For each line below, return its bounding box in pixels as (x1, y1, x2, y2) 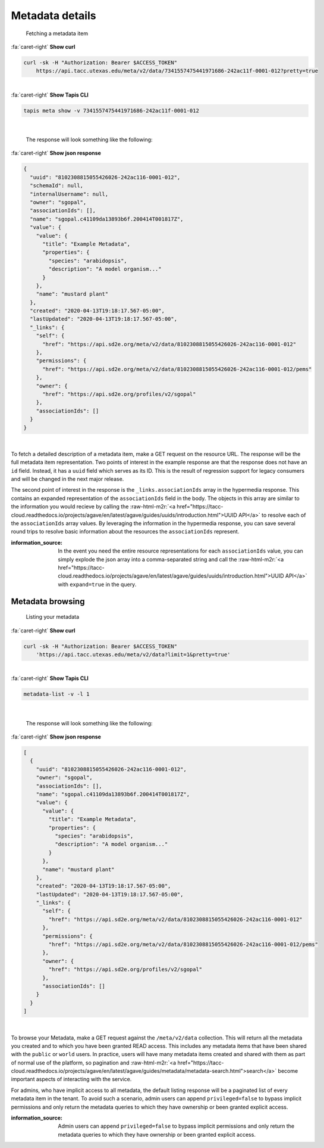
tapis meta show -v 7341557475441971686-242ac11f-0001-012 (23, 107, 199, 114)
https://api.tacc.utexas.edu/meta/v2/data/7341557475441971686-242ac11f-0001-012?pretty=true (36, 67, 318, 75)
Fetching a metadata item (26, 30, 89, 37)
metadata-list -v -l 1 (23, 691, 90, 697)
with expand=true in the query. (58, 581, 137, 588)
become (278, 1068, 298, 1075)
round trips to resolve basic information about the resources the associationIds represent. (11, 528, 240, 535)
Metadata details (11, 9, 96, 22)
